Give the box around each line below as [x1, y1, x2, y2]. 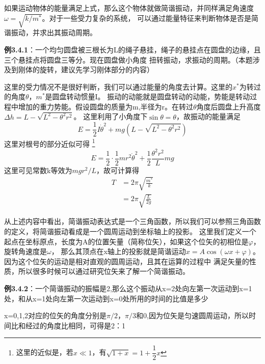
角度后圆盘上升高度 [196, 101, 261, 111]
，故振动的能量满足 [176, 111, 241, 122]
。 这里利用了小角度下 [73, 111, 148, 122]
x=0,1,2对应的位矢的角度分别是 [4, 310, 107, 321]
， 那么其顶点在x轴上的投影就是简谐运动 [51, 246, 186, 257]
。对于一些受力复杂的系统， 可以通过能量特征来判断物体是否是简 [42, 12, 259, 23]
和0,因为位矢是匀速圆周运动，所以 [136, 310, 249, 321]
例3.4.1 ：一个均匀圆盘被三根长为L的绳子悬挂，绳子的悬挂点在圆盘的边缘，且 [4, 44, 261, 54]
